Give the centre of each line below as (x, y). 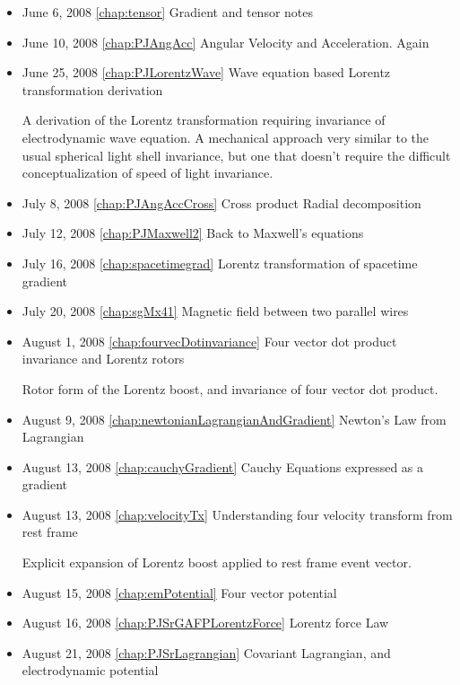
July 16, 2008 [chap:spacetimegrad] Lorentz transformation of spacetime (220, 263)
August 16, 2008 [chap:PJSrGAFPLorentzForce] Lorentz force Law (205, 623)
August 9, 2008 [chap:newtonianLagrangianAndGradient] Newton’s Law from (234, 419)
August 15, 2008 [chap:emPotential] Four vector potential (179, 592)
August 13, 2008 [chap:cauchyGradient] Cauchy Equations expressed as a (223, 466)
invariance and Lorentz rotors (103, 359)
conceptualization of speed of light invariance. (148, 173)
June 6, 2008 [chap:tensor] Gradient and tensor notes (168, 12)
